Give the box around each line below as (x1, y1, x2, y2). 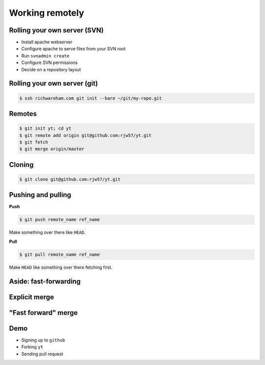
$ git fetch (19, 140, 49, 145)
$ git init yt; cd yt (19, 126, 72, 131)
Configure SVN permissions (21, 59, 78, 66)
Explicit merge (9, 293, 54, 301)
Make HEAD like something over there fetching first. (9, 264, 113, 270)
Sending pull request (21, 351, 63, 357)
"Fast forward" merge (9, 309, 78, 317)
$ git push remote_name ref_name (19, 217, 100, 223)
